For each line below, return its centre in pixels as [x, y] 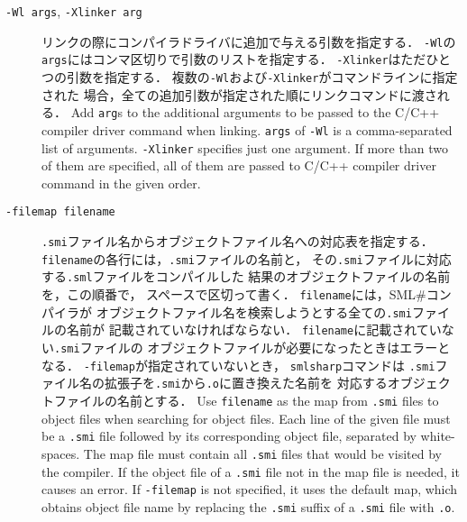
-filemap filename [60, 212]
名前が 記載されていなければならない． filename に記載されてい [254, 330]
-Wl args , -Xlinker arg [74, 11]
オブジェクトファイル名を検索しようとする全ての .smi [254, 311]
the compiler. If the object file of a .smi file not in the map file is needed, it [251, 471]
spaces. [61, 453]
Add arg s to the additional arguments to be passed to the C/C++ [255, 112]
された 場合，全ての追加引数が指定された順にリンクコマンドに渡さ [239, 94]
